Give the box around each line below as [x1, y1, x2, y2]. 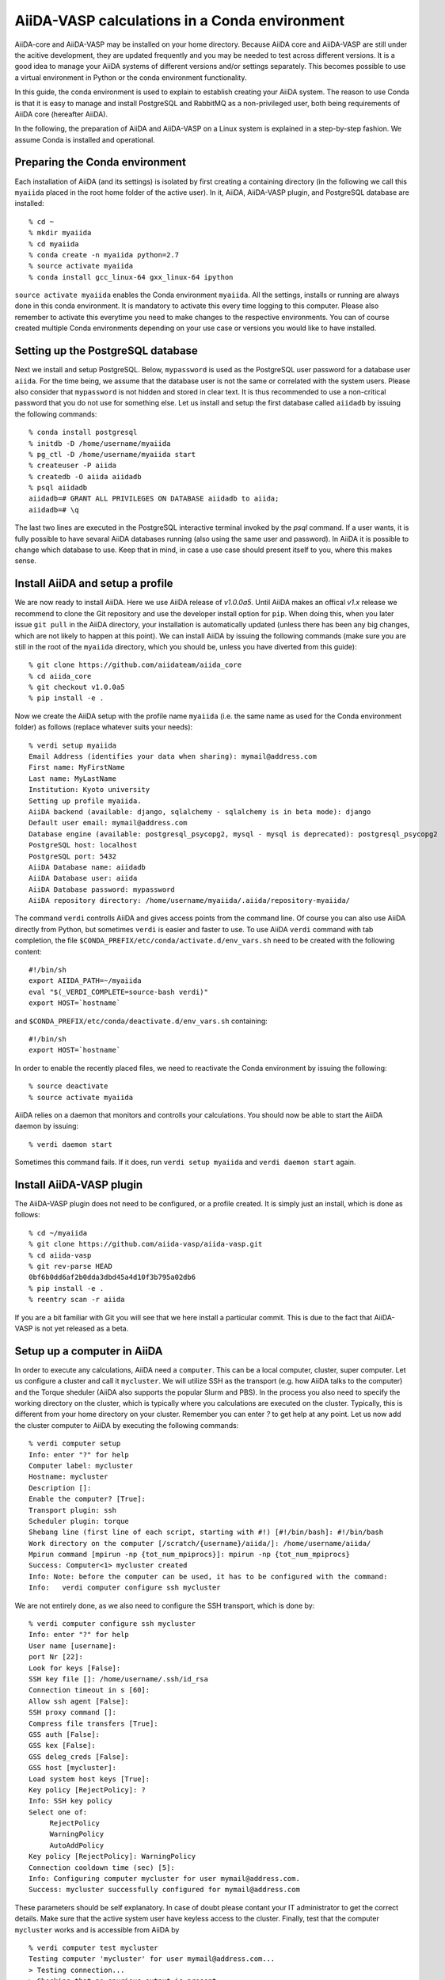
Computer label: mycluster [29, 1461, 134, 1470]
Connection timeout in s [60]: [29, 1685, 150, 1695]
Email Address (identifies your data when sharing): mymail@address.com [29, 752, 317, 761]
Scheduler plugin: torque [29, 1517, 130, 1525]
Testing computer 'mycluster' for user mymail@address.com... [29, 1955, 276, 1963]
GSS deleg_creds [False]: [29, 1752, 130, 1761]
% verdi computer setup [29, 1439, 121, 1449]
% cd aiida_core [29, 672, 92, 680]
